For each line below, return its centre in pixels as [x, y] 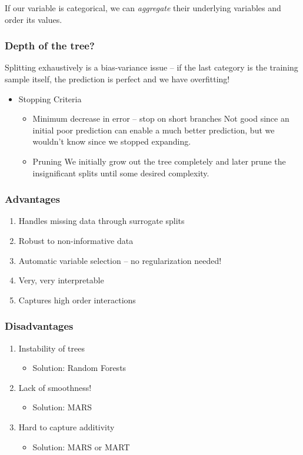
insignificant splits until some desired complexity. [121, 173]
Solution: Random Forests [79, 368]
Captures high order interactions [77, 300]
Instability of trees [51, 348]
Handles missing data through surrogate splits [101, 221]
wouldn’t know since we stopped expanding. [112, 141]
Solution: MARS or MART [81, 446]
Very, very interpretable [61, 280]
